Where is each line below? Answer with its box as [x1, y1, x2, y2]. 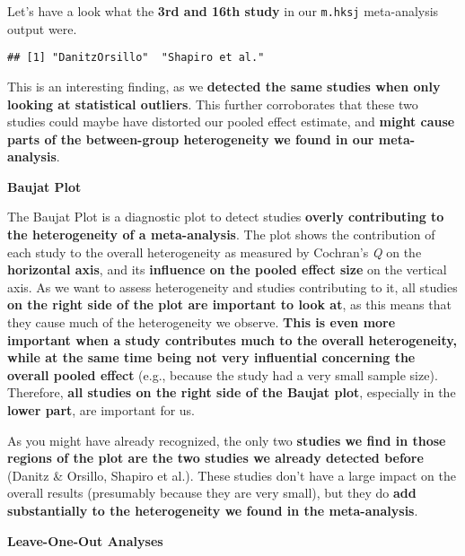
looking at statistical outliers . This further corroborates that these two [7, 94, 418, 113]
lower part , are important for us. [7, 401, 196, 419]
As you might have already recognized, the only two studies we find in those [7, 430, 446, 449]
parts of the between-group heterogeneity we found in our [7, 129, 374, 148]
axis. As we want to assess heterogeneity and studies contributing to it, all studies [7, 277, 458, 296]
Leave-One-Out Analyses [7, 531, 163, 550]
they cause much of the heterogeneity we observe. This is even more [7, 313, 396, 332]
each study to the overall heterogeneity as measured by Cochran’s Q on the [7, 242, 422, 261]
